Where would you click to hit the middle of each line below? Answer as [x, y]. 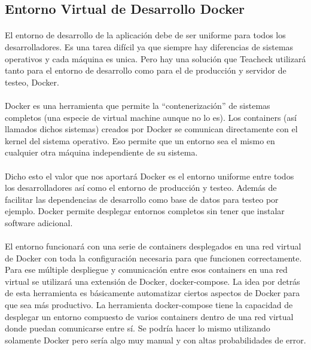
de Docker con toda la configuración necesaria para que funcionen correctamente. [153, 258]
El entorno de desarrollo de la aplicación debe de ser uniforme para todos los [145, 35]
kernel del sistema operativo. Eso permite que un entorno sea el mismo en [140, 140]
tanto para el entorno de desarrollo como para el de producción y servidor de [146, 70]
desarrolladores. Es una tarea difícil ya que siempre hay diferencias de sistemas [149, 46]
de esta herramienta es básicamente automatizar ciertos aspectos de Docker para [153, 293]
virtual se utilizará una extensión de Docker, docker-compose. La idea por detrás [153, 281]
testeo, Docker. [32, 82]
